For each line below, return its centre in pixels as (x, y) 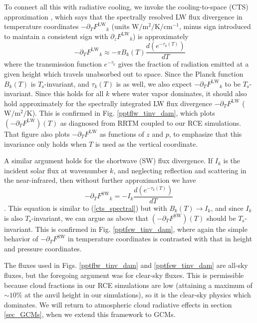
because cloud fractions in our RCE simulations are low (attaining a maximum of (128, 285)
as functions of (122, 133)
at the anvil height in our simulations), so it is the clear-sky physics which (138, 295)
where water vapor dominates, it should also (179, 93)
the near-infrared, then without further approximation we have (100, 180)
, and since (227, 208)
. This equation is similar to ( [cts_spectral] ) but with (86, 208)
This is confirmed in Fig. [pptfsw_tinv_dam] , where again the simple (141, 229)
